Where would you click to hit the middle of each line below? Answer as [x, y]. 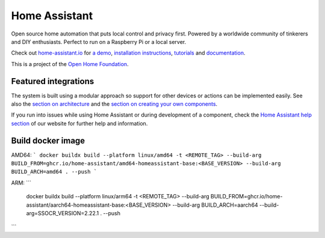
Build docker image [48, 140]
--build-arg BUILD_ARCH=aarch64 [215, 205]
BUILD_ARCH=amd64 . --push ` [54, 172]
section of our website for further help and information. [79, 123]
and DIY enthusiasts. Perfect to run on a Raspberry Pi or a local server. [99, 41]
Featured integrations [53, 81]
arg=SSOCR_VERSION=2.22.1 [63, 213]
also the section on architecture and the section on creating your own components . [114, 104]
